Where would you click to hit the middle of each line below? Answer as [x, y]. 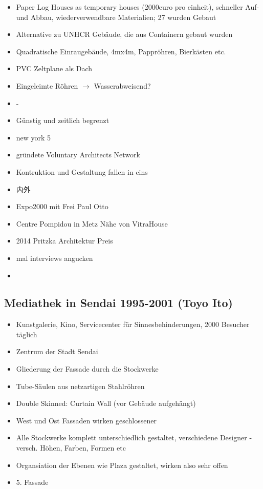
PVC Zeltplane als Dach [54, 68]
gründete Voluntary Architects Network [78, 155]
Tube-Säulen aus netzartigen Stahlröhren [80, 386]
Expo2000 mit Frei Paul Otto [62, 206]
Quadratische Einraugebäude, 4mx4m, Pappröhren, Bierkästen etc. [121, 51]
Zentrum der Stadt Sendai [57, 351]
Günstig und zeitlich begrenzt [63, 120]
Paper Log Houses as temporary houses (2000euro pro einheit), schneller [129, 7]
